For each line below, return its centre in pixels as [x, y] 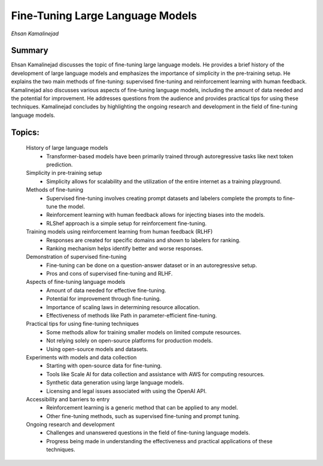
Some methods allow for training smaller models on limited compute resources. [144, 332]
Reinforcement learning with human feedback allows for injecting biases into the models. [156, 215]
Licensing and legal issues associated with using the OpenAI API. [127, 391]
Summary [30, 51]
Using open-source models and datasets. [97, 349]
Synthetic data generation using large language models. [115, 383]
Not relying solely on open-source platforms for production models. [129, 341]
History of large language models [67, 148]
